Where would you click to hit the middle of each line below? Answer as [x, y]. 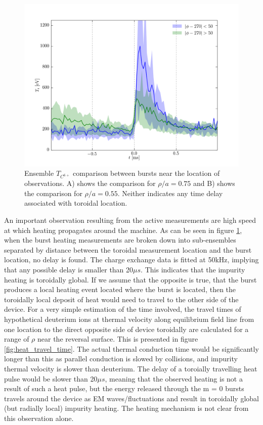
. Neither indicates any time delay [170, 193]
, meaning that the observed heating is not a [174, 378]
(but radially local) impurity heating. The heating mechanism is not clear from [126, 408]
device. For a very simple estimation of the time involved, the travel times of [123, 309]
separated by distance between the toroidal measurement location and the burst [128, 249]
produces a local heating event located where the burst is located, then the [120, 289]
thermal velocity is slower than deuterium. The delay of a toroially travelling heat [131, 368]
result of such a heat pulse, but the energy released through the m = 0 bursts [124, 388]
